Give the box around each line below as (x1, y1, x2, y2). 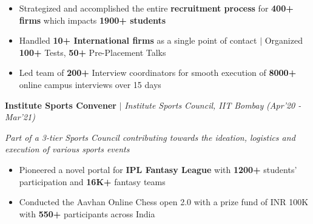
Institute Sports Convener (5, 98, 116, 111)
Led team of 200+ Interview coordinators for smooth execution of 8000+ (19, 66, 297, 79)
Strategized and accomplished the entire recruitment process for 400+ (19, 2, 294, 14)
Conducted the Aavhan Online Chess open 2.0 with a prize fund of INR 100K (19, 195, 309, 208)
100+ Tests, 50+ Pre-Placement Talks (19, 46, 166, 58)
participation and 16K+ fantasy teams (19, 175, 166, 188)
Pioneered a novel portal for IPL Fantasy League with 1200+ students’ (19, 163, 297, 175)
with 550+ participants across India (19, 207, 155, 220)
